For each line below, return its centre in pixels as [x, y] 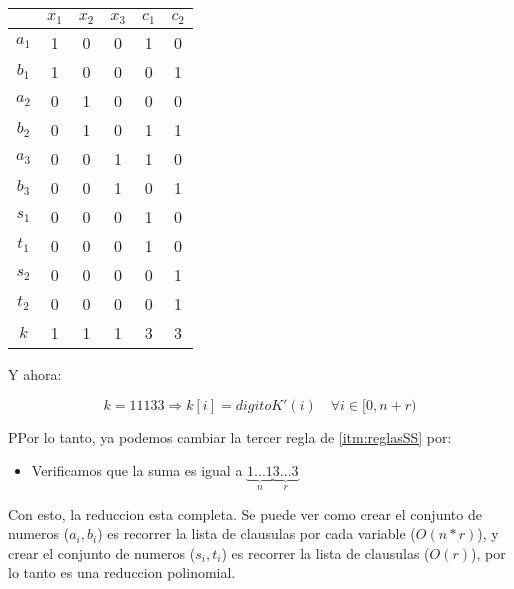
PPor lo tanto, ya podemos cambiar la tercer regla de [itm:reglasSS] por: [230, 436]
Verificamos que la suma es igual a [137, 470]
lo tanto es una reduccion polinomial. [122, 572]
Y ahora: [35, 373]
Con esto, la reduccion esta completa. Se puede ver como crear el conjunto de [245, 513]
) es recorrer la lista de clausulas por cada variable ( [256, 533]
